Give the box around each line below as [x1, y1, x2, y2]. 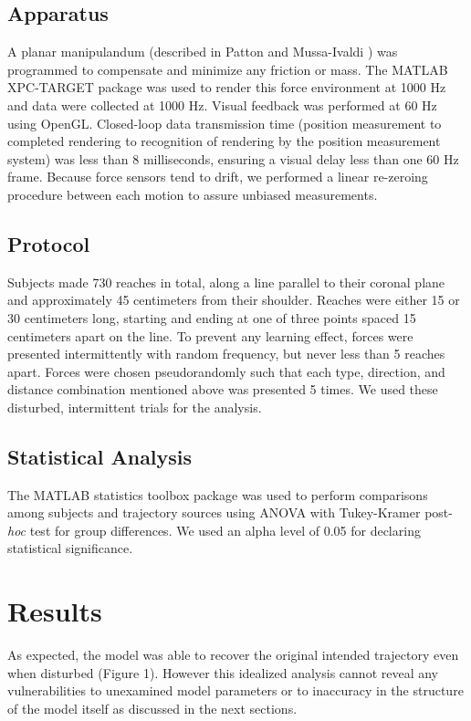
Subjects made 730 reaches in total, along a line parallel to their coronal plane [7, 272, 445, 291]
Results [7, 592, 102, 630]
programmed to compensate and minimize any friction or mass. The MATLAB [7, 59, 448, 78]
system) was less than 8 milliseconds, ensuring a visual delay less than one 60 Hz [7, 149, 459, 168]
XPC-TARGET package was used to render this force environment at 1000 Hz [7, 78, 446, 97]
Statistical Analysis [7, 442, 193, 470]
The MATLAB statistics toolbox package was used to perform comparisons [7, 485, 428, 504]
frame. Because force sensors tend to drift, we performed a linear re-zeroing [7, 167, 428, 186]
